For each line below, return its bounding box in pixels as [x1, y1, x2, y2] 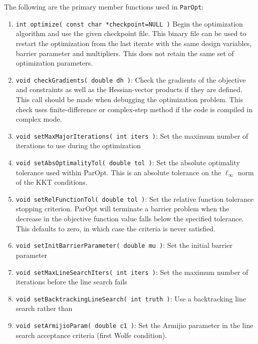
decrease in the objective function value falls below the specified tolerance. [16, 213, 244, 224]
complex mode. [16, 114, 62, 124]
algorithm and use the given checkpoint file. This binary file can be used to [16, 28, 246, 39]
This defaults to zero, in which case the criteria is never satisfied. [16, 223, 215, 233]
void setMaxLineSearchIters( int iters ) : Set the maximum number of [16, 266, 248, 277]
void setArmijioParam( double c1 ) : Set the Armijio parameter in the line [16, 320, 253, 330]
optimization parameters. [16, 58, 93, 68]
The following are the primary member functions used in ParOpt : [4, 2, 203, 12]
